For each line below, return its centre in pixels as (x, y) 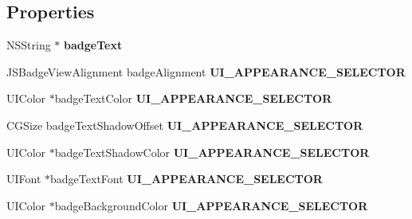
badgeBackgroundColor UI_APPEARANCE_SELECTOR (211, 205)
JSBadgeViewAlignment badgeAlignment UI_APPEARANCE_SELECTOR (206, 71)
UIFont (24, 179)
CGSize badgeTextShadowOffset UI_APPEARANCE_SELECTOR (185, 125)
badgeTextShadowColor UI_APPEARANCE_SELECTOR (212, 152)
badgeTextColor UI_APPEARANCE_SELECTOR (193, 98)
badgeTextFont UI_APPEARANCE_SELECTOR (186, 179)
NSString (29, 45)
